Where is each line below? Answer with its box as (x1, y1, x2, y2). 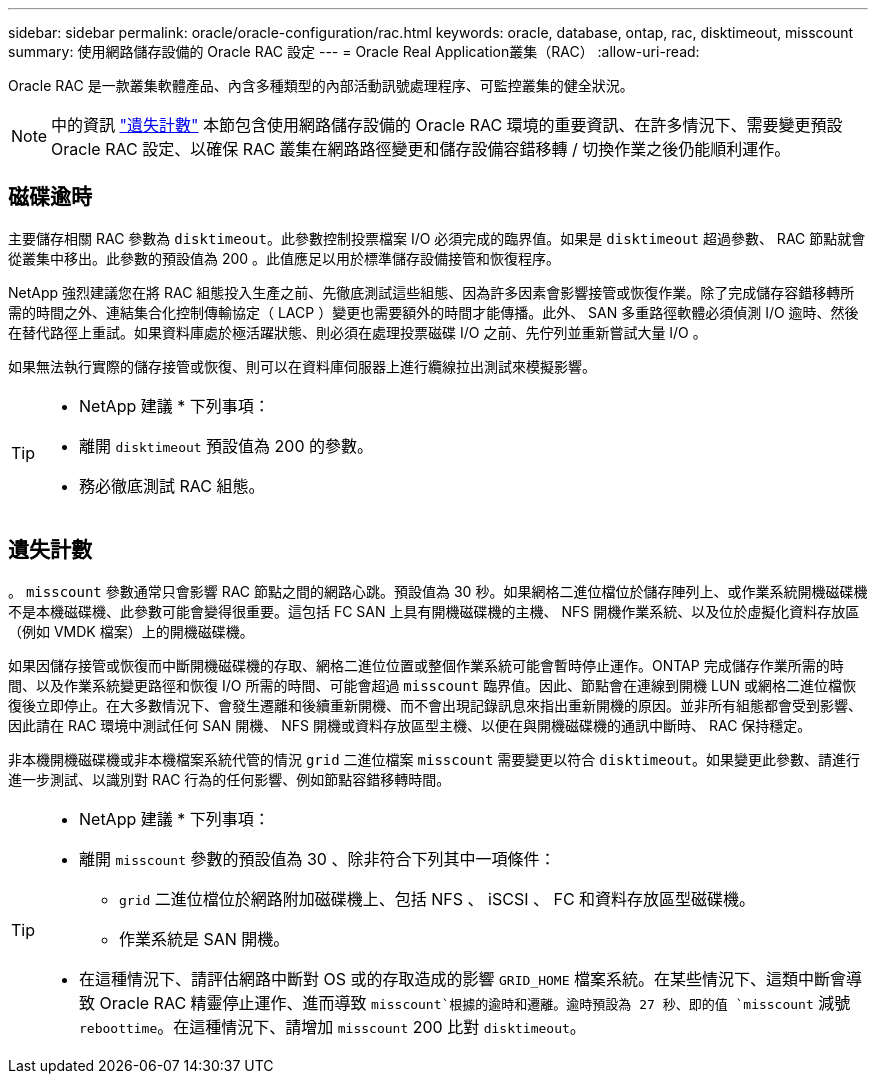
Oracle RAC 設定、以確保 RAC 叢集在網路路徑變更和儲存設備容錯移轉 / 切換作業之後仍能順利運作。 (51, 139, 791, 159)
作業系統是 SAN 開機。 (119, 928, 290, 949)
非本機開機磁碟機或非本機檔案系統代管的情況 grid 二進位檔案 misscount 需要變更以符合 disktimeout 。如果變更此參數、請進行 (8, 750, 860, 768)
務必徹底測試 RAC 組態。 (79, 475, 265, 496)
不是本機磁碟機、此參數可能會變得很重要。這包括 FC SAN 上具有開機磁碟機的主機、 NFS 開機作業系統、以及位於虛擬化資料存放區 (8, 602, 860, 620)
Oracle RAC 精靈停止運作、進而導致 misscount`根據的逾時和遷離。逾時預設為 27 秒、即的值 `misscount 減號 (99, 992, 851, 1013)
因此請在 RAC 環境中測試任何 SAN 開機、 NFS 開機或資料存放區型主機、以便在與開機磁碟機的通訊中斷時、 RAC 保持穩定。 (8, 716, 812, 734)
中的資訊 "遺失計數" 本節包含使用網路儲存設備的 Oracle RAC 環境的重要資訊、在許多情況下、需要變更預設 (51, 115, 843, 135)
